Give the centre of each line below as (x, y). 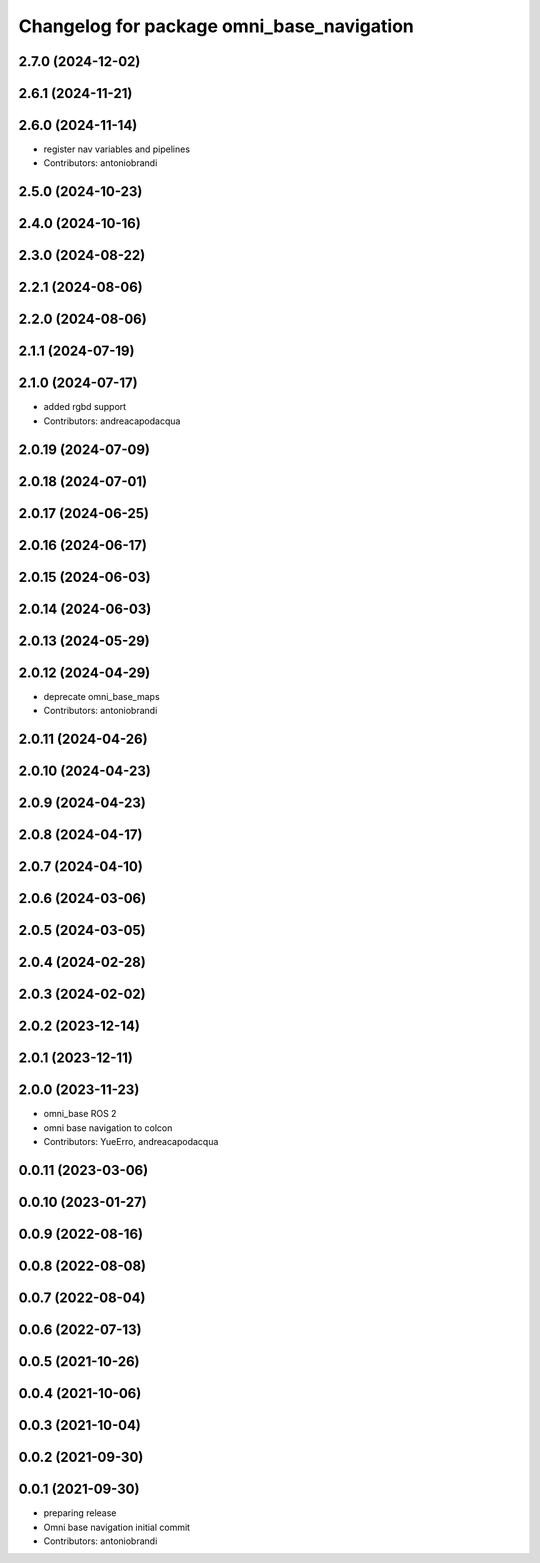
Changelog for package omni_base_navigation (216, 26)
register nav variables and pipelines (116, 149)
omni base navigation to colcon (108, 1127)
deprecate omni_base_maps (101, 696)
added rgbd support (85, 407)
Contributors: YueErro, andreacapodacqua (131, 1142)
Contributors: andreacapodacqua (112, 421)
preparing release (80, 1513)
